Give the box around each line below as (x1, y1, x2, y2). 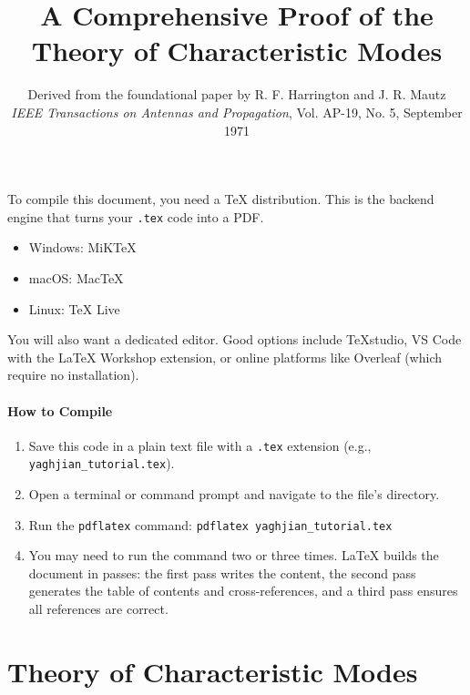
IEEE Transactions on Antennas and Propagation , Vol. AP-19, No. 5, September (11, 102, 463, 121)
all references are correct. (28, 599, 169, 618)
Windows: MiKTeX (28, 238, 137, 257)
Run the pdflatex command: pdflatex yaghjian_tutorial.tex (28, 515, 393, 534)
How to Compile (7, 401, 113, 420)
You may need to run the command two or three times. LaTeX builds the (28, 546, 439, 565)
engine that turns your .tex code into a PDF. (7, 207, 264, 226)
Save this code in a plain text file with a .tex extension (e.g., (28, 435, 372, 455)
